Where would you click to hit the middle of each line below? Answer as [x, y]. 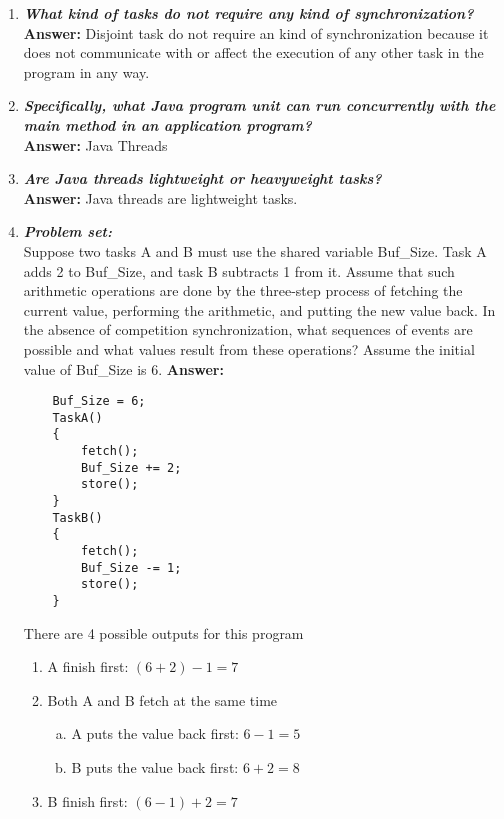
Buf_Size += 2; [131, 467]
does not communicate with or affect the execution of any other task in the [253, 52]
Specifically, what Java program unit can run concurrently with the [259, 105]
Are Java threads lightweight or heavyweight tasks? [202, 178]
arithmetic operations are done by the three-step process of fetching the [243, 290]
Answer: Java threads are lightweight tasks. [160, 197]
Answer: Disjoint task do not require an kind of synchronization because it [256, 32]
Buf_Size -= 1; [131, 567]
